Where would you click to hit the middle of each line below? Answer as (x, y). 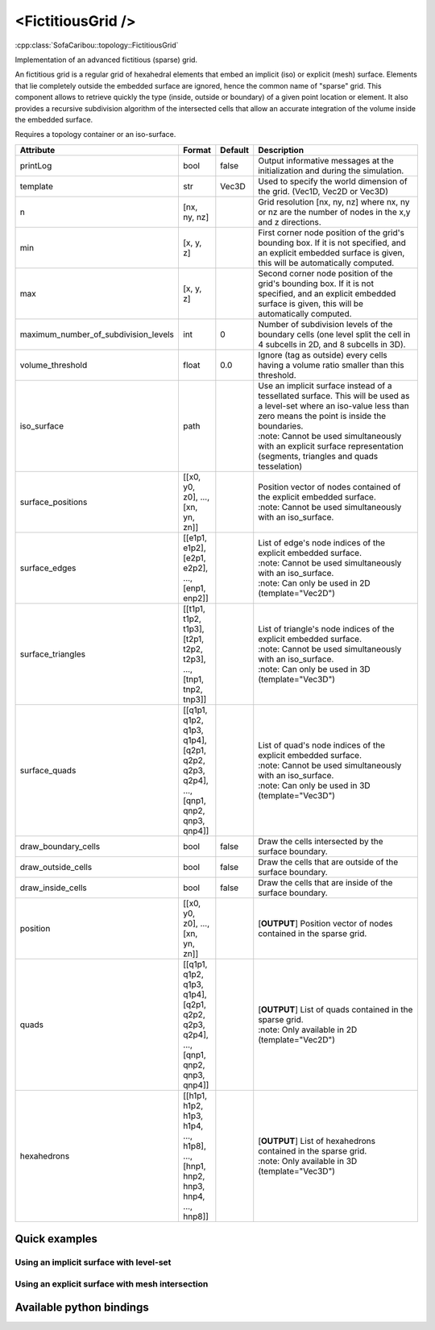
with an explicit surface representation (331, 445)
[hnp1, (194, 1166)
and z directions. (290, 222)
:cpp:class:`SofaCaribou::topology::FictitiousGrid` (97, 45)
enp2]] (195, 598)
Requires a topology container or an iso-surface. (95, 135)
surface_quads (48, 770)
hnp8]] (196, 1216)
